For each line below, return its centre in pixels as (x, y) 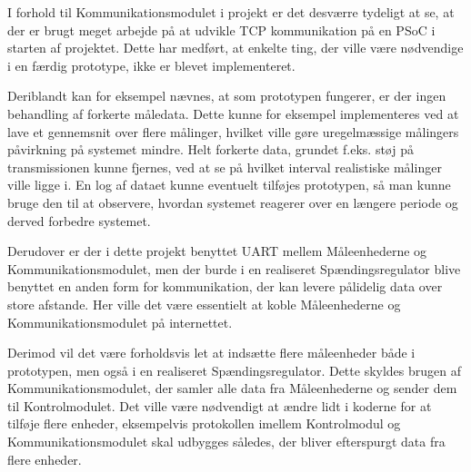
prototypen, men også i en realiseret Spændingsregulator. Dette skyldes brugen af (234, 370)
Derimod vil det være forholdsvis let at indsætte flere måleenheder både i (211, 353)
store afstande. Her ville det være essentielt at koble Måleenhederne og (204, 304)
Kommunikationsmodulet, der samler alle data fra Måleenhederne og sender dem (232, 388)
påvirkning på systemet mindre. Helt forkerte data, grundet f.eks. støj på (210, 149)
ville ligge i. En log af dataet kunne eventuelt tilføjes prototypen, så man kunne (229, 185)
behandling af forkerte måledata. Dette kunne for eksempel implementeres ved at (233, 113)
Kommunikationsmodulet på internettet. (120, 322)
